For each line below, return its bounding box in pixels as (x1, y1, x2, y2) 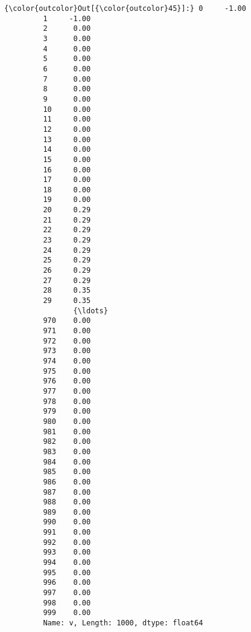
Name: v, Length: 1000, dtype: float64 (43, 619, 203, 628)
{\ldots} (73, 306, 108, 315)
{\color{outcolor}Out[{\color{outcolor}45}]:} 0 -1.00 (4, 4, 246, 13)
